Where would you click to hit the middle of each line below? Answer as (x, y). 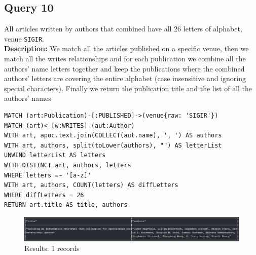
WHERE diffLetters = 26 (44, 195)
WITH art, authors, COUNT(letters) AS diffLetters (91, 185)
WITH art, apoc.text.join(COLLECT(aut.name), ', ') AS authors (113, 136)
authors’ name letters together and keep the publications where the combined (124, 68)
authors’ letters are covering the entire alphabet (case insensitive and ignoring (125, 78)
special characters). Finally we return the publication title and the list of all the (128, 88)
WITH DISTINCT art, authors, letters (68, 165)
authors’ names (28, 98)
